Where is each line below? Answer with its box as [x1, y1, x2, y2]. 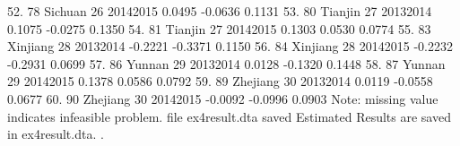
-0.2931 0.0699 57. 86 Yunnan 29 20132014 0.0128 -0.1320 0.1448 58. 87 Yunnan [7, 54, 446, 73]
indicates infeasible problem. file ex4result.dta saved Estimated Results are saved [7, 107, 451, 125]
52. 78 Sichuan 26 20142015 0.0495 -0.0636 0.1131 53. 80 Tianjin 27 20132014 [7, 2, 432, 20]
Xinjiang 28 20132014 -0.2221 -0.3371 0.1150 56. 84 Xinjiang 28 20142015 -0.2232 [7, 37, 453, 56]
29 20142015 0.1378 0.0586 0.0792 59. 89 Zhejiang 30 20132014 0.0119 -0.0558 [7, 72, 433, 90]
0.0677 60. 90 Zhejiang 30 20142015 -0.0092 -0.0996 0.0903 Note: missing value [7, 89, 438, 107]
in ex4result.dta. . [7, 125, 104, 143]
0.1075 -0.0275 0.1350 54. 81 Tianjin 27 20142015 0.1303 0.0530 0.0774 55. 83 [7, 19, 431, 38]
